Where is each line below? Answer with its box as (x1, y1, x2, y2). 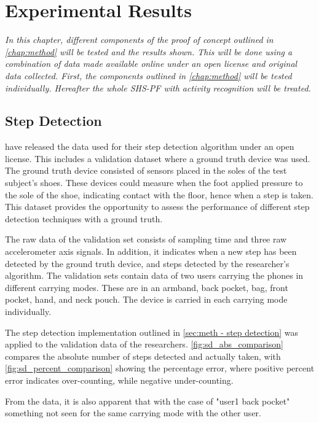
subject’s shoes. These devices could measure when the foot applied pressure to (5, 176, 303, 189)
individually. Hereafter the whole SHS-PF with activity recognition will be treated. (5, 81, 311, 94)
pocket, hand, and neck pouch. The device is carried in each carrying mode (5, 293, 288, 306)
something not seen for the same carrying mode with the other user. (5, 406, 261, 419)
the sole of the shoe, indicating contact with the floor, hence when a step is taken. (5, 188, 313, 201)
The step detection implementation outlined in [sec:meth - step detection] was (5, 325, 299, 338)
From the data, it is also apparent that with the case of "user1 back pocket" (5, 394, 290, 407)
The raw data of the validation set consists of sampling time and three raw (5, 233, 287, 246)
